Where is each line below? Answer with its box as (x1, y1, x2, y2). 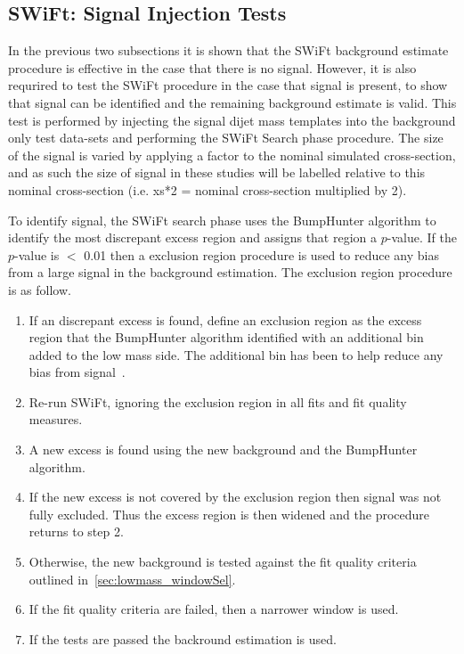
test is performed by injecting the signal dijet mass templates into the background (8, 110, 456, 129)
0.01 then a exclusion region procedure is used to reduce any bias (84, 245, 439, 264)
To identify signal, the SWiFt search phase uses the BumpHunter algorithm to (8, 210, 436, 229)
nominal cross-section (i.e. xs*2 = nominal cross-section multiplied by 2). (8, 180, 407, 199)
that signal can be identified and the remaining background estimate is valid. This (8, 93, 457, 111)
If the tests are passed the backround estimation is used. (28, 629, 337, 648)
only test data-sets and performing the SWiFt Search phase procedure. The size (8, 128, 444, 147)
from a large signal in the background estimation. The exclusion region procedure (8, 263, 452, 282)
